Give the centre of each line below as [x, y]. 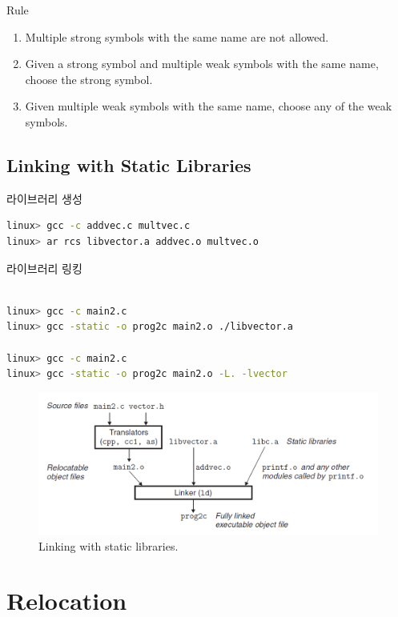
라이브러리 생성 [44, 198]
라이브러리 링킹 [44, 268]
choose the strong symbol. [89, 79]
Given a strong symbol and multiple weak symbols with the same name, [202, 64]
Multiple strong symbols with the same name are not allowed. [177, 36]
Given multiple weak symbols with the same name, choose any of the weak [209, 106]
